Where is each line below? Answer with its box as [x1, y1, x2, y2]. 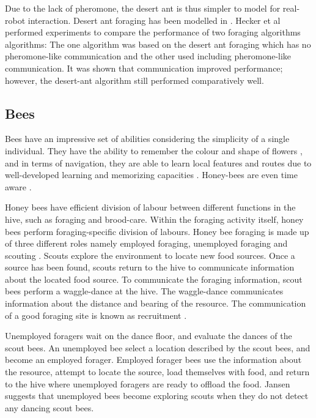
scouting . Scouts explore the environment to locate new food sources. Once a [5, 248, 295, 261]
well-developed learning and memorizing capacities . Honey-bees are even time [5, 168, 298, 181]
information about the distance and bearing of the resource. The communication [5, 297, 306, 310]
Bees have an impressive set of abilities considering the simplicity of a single [5, 132, 290, 145]
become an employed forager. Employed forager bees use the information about [5, 353, 302, 366]
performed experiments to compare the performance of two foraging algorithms [5, 26, 301, 39]
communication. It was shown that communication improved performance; [5, 61, 283, 74]
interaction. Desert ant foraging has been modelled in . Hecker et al [28, 13, 281, 26]
